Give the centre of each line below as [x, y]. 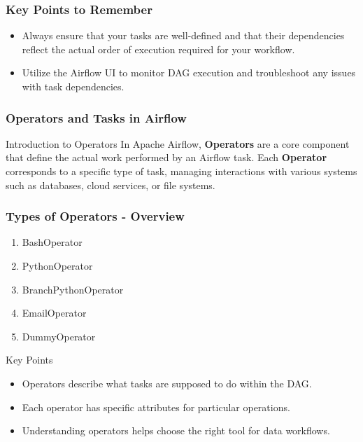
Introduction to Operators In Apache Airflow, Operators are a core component [178, 143]
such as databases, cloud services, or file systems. [111, 185]
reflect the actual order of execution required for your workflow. [158, 49]
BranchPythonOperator [73, 289]
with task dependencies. [73, 86]
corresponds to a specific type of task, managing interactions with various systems [181, 171]
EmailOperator [54, 313]
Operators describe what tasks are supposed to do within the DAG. [167, 383]
